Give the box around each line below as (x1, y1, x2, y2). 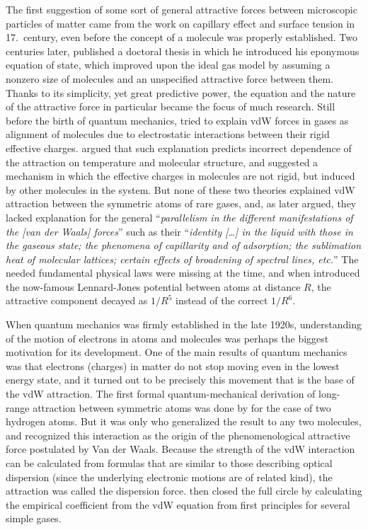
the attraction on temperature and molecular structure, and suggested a (6, 154, 318, 169)
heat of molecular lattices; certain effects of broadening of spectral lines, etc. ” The (6, 251, 359, 266)
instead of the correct (176, 293, 268, 308)
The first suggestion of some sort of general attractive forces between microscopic (6, 2, 357, 16)
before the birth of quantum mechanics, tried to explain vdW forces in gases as (6, 113, 349, 127)
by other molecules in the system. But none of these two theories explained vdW (6, 182, 355, 197)
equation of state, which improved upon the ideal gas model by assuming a (6, 57, 330, 72)
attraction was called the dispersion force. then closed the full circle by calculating (6, 483, 362, 498)
